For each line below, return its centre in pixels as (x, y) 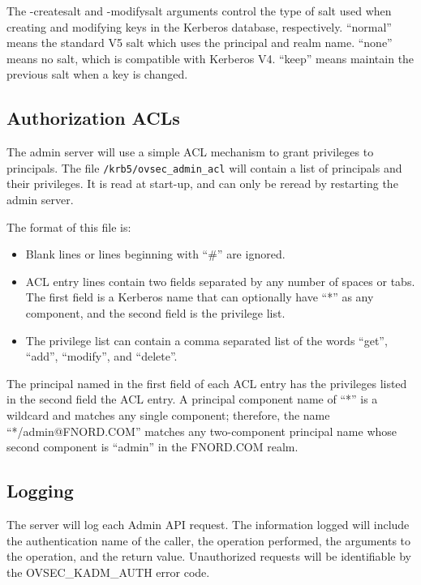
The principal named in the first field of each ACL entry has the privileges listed (207, 383)
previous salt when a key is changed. (97, 74)
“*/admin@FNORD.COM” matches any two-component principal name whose (202, 431)
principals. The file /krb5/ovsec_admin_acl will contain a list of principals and (204, 167)
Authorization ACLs (93, 118)
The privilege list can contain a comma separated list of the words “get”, (206, 340)
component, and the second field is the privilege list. (155, 312)
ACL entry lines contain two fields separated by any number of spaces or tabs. (220, 281)
